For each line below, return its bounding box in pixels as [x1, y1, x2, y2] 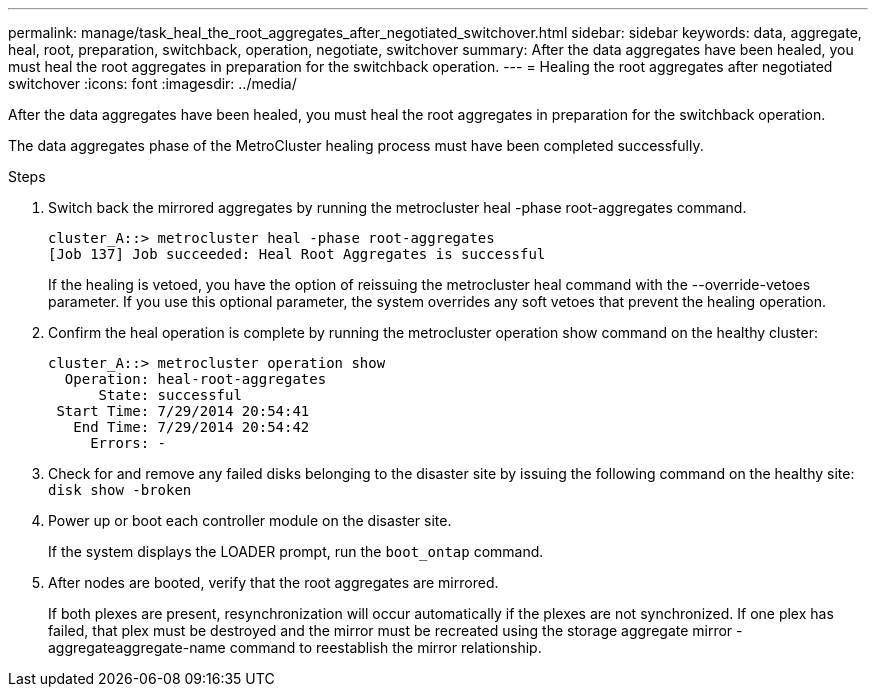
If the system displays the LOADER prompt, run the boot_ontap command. [48, 543, 544, 560]
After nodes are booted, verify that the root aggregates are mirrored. [48, 574, 499, 591]
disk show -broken [48, 482, 192, 498]
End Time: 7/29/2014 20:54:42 [73, 419, 310, 435]
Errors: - [90, 435, 167, 451]
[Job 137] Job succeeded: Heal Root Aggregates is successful [48, 246, 546, 262]
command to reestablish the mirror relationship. [229, 639, 542, 656]
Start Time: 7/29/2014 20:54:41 [56, 403, 310, 419]
